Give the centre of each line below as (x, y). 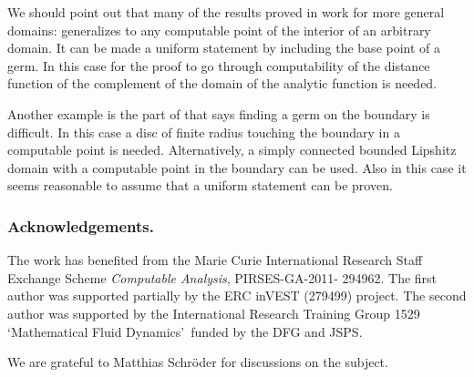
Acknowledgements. (81, 225)
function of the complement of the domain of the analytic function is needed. (222, 83)
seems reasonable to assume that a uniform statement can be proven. (200, 185)
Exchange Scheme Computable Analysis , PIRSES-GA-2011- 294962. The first (222, 277)
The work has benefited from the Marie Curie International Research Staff (215, 260)
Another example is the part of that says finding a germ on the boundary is (219, 113)
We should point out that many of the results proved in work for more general (226, 12)
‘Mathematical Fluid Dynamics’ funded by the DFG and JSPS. (185, 331)
